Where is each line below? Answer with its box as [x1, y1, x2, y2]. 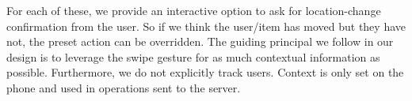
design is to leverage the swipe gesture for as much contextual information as [6, 48, 380, 65]
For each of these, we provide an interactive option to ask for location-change [6, 2, 381, 18]
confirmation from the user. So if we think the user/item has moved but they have [6, 17, 406, 34]
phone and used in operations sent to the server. [6, 79, 241, 95]
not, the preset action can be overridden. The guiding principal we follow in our [6, 33, 394, 50]
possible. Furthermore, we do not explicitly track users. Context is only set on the [6, 64, 404, 80]
